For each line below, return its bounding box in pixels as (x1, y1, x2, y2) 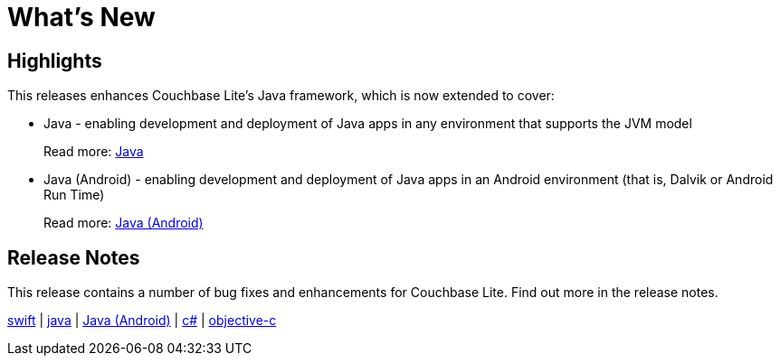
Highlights (7, 49, 102, 72)
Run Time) (43, 187, 105, 203)
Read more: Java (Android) (43, 215, 204, 231)
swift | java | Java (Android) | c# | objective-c (7, 312, 277, 329)
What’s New (7, 2, 156, 33)
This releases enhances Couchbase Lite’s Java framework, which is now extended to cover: (7, 88, 555, 104)
